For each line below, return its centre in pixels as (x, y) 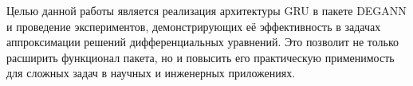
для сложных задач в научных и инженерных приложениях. (151, 73)
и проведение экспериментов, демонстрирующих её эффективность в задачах (194, 26)
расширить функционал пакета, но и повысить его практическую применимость (201, 57)
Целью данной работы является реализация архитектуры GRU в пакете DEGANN (206, 10)
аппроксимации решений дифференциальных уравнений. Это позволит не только (203, 42)
